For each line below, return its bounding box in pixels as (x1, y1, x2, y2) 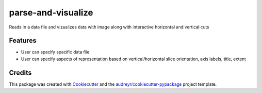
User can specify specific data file (21, 49, 90, 55)
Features (9, 37, 36, 45)
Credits (9, 68, 32, 77)
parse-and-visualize (9, 7, 93, 18)
